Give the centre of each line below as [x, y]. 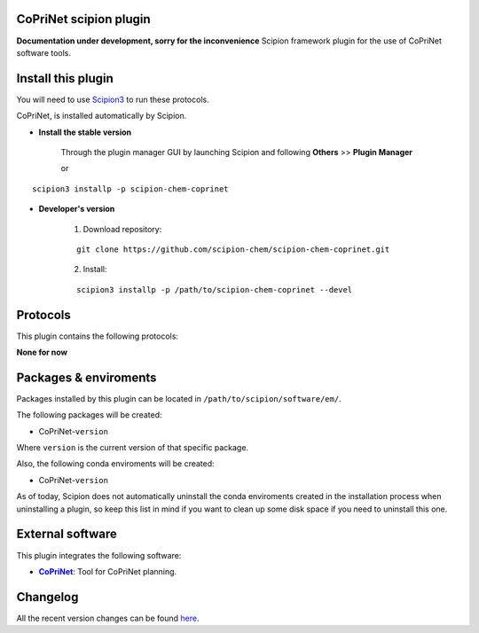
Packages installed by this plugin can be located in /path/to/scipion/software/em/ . [179, 398]
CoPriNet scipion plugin [83, 19]
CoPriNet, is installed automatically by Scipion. [102, 116]
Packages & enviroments [86, 377]
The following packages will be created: [89, 415]
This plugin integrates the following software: [99, 555]
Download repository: [122, 229]
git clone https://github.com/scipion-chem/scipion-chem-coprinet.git [233, 249]
